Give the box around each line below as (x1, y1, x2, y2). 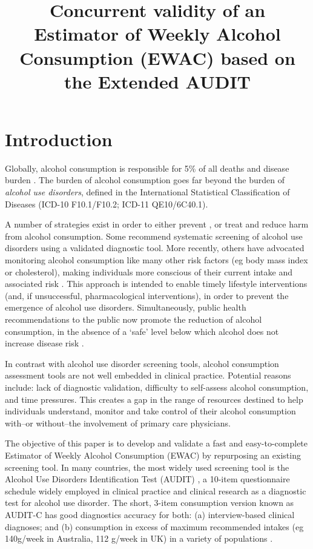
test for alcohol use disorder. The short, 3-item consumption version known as (5, 496, 294, 509)
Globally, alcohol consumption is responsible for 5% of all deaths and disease (5, 161, 289, 174)
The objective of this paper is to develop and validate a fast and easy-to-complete (5, 437, 308, 450)
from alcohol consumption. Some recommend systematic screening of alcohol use (5, 229, 303, 242)
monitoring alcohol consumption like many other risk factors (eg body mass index (5, 254, 308, 266)
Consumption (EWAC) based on (19, 45, 295, 70)
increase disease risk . (5, 337, 84, 349)
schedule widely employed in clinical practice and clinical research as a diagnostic (5, 484, 306, 497)
